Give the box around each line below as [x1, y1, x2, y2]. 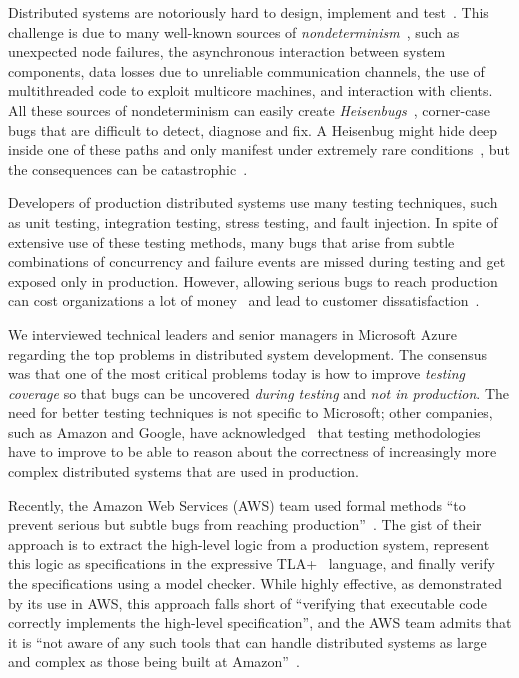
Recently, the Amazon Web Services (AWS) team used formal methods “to [8, 494, 466, 515]
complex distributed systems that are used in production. [8, 461, 359, 482]
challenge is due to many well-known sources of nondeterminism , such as [8, 21, 460, 42]
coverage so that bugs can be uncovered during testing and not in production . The [8, 382, 509, 403]
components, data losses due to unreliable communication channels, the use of [8, 60, 485, 81]
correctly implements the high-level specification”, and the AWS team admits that [8, 612, 512, 633]
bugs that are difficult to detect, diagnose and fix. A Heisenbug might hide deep [8, 119, 498, 140]
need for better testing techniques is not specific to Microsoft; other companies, [8, 402, 493, 423]
